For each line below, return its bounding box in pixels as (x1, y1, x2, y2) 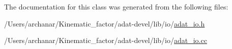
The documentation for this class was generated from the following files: (4, 1, 228, 11)
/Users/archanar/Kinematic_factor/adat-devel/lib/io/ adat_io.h (4, 18, 205, 28)
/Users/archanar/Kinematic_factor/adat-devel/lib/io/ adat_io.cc (4, 35, 207, 45)
